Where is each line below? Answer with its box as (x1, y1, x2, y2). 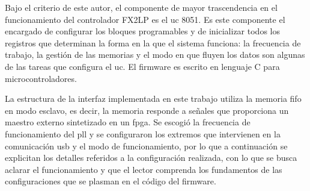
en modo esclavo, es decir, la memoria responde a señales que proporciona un (5, 104, 289, 116)
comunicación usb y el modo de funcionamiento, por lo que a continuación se (5, 139, 288, 152)
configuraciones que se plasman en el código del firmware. (5, 175, 216, 187)
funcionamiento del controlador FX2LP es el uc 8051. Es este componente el (5, 13, 285, 25)
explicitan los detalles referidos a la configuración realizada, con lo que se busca (5, 151, 297, 164)
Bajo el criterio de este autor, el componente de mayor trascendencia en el (5, 1, 278, 13)
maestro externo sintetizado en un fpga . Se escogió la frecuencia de (5, 116, 251, 128)
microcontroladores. (5, 72, 77, 84)
